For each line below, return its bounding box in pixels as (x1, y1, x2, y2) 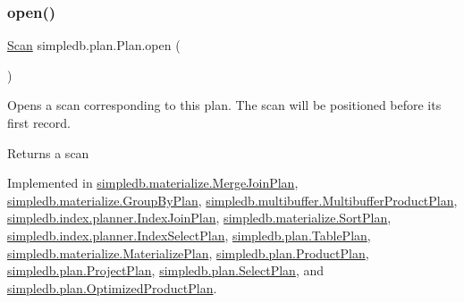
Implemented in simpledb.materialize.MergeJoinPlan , (7, 173, 299, 192)
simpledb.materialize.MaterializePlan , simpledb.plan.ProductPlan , (7, 243, 369, 262)
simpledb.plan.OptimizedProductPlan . (7, 278, 217, 297)
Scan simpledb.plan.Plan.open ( (7, 36, 181, 55)
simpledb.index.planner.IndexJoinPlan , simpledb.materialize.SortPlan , (7, 208, 392, 227)
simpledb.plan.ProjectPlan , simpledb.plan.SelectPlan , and (7, 261, 325, 280)
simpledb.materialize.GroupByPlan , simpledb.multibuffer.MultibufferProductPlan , (7, 190, 458, 209)
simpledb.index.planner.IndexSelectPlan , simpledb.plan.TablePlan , (7, 225, 371, 244)
